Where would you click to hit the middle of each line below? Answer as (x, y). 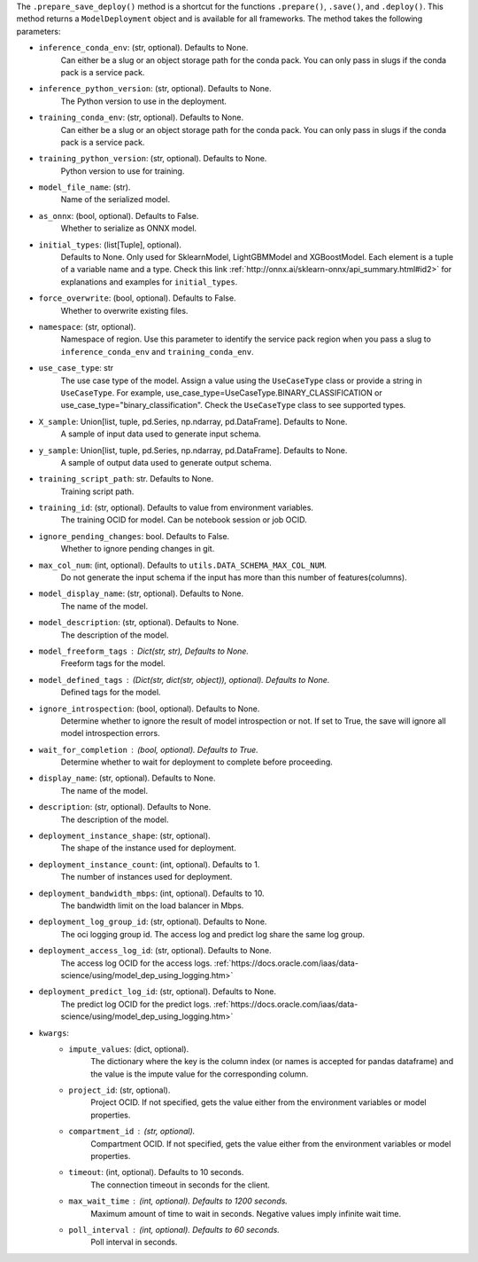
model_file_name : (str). (85, 187)
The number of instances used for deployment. (146, 877)
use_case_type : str (76, 368)
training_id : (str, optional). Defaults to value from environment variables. (176, 508)
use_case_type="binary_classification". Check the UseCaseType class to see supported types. (233, 405)
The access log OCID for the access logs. (136, 963)
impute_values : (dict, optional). (129, 1049)
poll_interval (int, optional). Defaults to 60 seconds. (174, 1229)
